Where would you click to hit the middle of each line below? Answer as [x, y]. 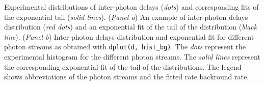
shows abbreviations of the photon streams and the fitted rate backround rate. [127, 77]
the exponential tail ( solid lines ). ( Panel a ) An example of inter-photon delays [126, 17]
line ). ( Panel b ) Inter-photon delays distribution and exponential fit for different [129, 36]
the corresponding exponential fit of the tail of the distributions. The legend [123, 66]
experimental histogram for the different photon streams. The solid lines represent [132, 57]
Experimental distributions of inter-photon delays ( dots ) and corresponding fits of [131, 7]
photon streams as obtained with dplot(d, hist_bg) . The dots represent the [125, 47]
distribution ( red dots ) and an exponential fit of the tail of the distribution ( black [131, 27]
